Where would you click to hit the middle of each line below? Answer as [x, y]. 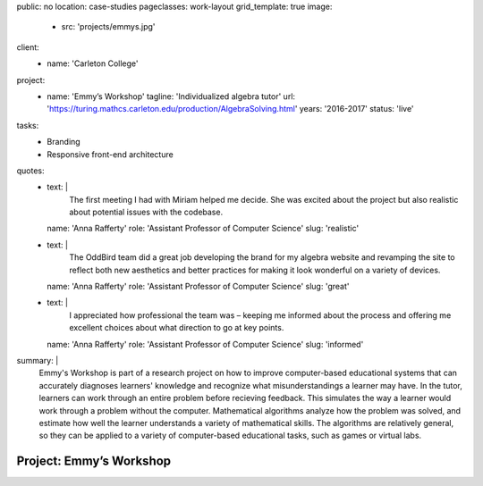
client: [28, 47]
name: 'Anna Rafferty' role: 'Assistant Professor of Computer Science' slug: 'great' [198, 287]
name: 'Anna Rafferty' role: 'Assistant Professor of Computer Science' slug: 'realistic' [203, 229]
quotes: [30, 171]
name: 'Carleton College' [93, 63]
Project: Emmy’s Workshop [94, 461]
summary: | [38, 360]
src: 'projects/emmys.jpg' [108, 27]
